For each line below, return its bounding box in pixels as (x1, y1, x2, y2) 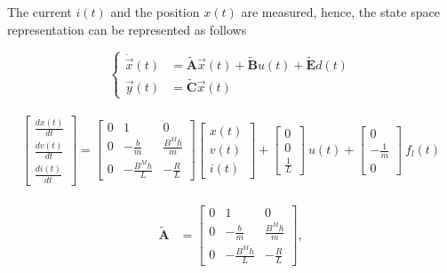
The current (7, 3, 72, 20)
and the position (110, 3, 200, 20)
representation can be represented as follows (7, 20, 247, 38)
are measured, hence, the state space (241, 3, 440, 20)
